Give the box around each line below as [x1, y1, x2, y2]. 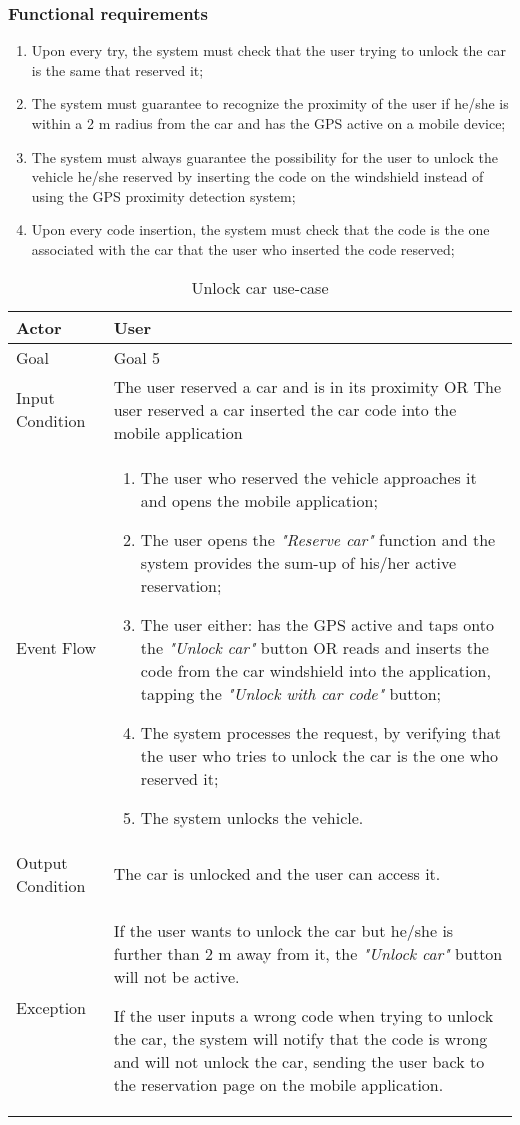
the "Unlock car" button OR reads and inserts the [140, 635, 489, 659]
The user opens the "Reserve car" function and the [140, 527, 496, 551]
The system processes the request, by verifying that [140, 720, 502, 744]
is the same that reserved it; [31, 59, 204, 80]
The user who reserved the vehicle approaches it [140, 465, 477, 489]
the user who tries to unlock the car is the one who [140, 743, 499, 767]
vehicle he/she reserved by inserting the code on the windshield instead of [31, 166, 484, 187]
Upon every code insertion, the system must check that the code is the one [31, 219, 490, 240]
